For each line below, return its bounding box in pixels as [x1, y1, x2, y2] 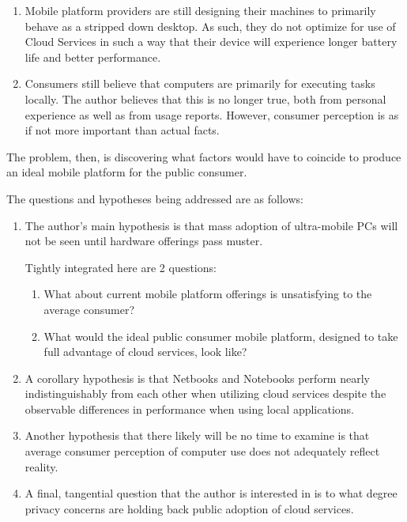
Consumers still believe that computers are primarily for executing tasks [24, 75, 375, 92]
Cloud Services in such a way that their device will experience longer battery [24, 33, 398, 50]
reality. [24, 458, 58, 475]
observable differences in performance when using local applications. [24, 400, 354, 417]
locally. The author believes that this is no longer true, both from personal [24, 90, 386, 107]
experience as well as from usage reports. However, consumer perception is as [24, 106, 399, 123]
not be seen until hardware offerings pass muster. [24, 233, 263, 249]
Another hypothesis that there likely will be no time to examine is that [24, 427, 370, 444]
